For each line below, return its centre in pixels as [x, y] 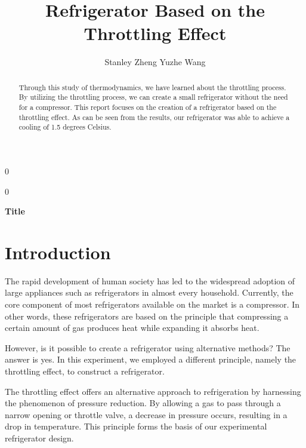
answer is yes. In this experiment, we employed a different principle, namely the [151, 359]
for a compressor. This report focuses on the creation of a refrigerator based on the [148, 107]
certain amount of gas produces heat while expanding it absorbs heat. [132, 328]
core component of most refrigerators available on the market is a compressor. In [152, 304]
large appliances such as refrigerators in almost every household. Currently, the [149, 292]
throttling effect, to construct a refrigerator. [85, 371]
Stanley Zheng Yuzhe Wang [155, 62]
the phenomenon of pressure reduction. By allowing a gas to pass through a [143, 403]
